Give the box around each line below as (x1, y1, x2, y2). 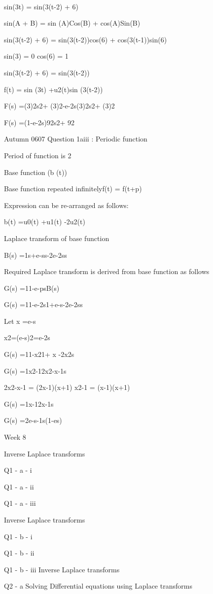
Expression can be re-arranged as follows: (4, 200, 129, 210)
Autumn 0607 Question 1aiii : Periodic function (4, 134, 147, 144)
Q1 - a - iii (4, 498, 36, 508)
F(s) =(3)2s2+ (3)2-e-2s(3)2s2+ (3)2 (4, 101, 115, 111)
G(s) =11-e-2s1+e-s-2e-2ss (4, 299, 83, 310)
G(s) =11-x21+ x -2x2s (4, 349, 74, 359)
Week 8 (4, 432, 26, 442)
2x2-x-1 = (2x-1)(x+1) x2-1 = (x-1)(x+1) (4, 382, 130, 392)
